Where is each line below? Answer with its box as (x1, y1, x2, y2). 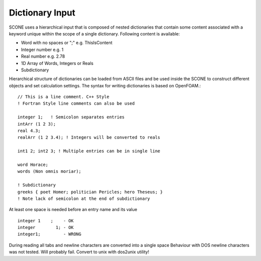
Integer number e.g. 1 (21, 47, 64, 52)
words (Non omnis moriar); (17, 169, 82, 174)
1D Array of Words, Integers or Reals (21, 60, 94, 66)
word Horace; (17, 162, 48, 167)
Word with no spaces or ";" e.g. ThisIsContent (21, 40, 113, 46)
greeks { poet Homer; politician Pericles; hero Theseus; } (17, 189, 163, 195)
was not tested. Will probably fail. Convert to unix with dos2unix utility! (9, 249, 149, 255)
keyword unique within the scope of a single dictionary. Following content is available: (9, 31, 180, 36)
